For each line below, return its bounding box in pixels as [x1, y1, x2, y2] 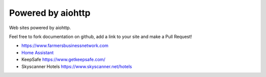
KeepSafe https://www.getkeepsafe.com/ [21, 57, 105, 63]
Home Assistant [21, 49, 54, 55]
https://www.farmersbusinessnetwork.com [21, 42, 108, 49]
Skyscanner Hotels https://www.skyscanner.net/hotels [21, 63, 133, 69]
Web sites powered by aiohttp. [9, 25, 71, 31]
